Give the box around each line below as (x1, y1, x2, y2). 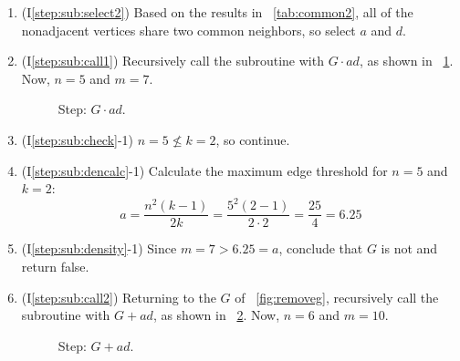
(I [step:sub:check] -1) (21, 129, 134, 149)
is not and (381, 239, 438, 258)
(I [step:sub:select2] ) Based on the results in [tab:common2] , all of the (21, 3, 413, 21)
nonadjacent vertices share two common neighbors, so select (21, 20, 356, 39)
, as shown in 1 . (359, 51, 454, 70)
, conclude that (278, 239, 363, 258)
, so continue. (215, 129, 290, 149)
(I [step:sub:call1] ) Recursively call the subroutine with (21, 51, 324, 70)
